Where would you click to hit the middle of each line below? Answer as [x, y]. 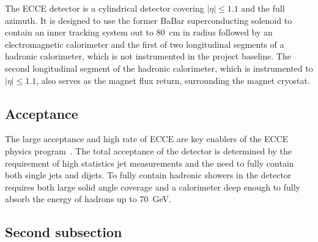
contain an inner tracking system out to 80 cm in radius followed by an [139, 32]
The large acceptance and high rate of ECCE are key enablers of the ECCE [147, 139]
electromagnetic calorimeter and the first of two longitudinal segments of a [145, 44]
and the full [263, 8]
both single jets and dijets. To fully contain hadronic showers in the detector [148, 175]
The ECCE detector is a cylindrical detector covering [105, 8]
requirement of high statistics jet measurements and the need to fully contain [150, 163]
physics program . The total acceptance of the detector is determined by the [148, 150]
